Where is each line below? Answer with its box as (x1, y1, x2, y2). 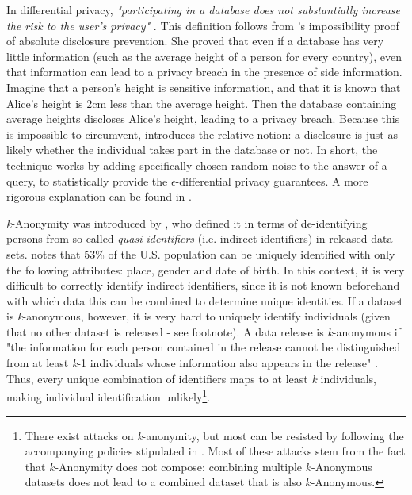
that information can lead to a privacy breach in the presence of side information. (6, 63, 402, 80)
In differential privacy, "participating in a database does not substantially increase (6, 2, 401, 17)
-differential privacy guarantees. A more (175, 172, 368, 189)
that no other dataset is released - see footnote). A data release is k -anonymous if (6, 323, 401, 340)
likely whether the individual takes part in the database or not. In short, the (6, 141, 378, 158)
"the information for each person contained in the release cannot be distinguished (6, 339, 401, 355)
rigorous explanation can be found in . (6, 188, 192, 205)
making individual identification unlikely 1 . (6, 386, 211, 405)
